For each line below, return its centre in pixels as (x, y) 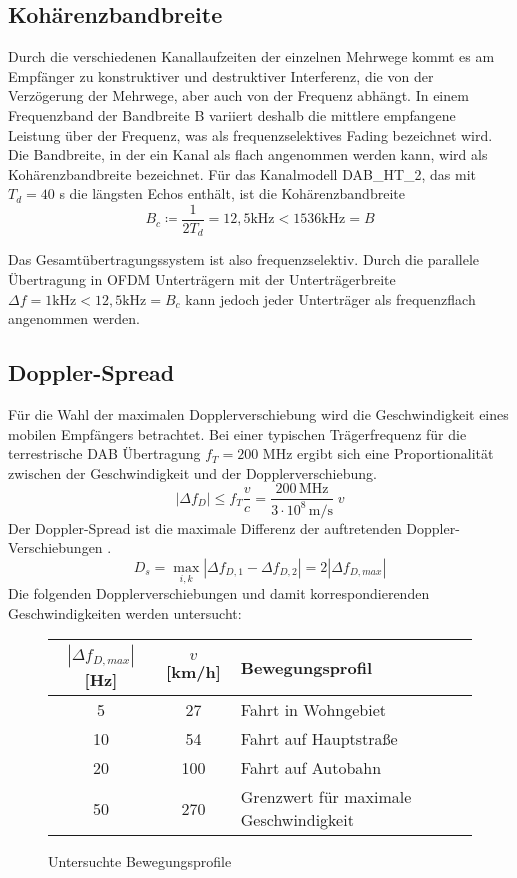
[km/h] (193, 671)
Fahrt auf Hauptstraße (319, 739)
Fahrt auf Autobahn (311, 768)
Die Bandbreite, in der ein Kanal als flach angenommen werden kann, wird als (248, 154)
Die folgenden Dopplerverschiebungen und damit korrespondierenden (219, 593)
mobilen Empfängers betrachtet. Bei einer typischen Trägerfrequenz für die (237, 433)
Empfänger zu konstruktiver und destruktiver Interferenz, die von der (221, 75)
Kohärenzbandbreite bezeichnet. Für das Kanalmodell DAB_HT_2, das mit (242, 173)
